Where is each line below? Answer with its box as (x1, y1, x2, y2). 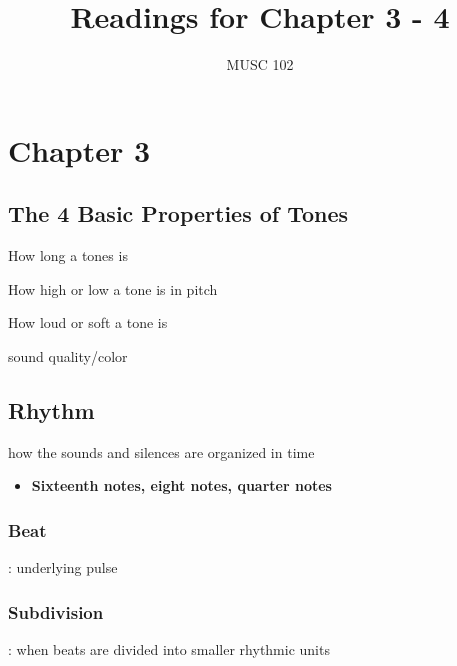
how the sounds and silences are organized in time (8, 441, 315, 462)
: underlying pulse (8, 557, 118, 578)
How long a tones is (8, 245, 128, 266)
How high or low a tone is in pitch (8, 278, 218, 299)
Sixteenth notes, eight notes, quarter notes (31, 475, 332, 496)
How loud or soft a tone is (8, 312, 168, 333)
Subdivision (8, 599, 104, 624)
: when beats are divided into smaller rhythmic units (8, 638, 330, 659)
